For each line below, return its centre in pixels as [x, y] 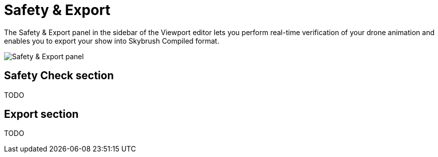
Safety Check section [59, 76]
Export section [41, 114]
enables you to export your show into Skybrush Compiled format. [112, 41]
